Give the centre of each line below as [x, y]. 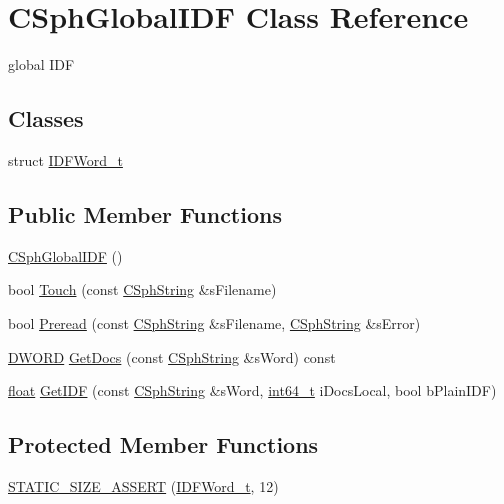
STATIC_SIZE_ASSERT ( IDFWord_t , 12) [143, 485]
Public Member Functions [145, 213]
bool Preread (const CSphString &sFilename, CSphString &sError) [214, 322]
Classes [46, 118]
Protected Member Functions [163, 444]
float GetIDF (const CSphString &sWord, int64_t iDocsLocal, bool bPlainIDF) [252, 390]
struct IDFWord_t [65, 159]
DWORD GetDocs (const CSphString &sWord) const [172, 356]
